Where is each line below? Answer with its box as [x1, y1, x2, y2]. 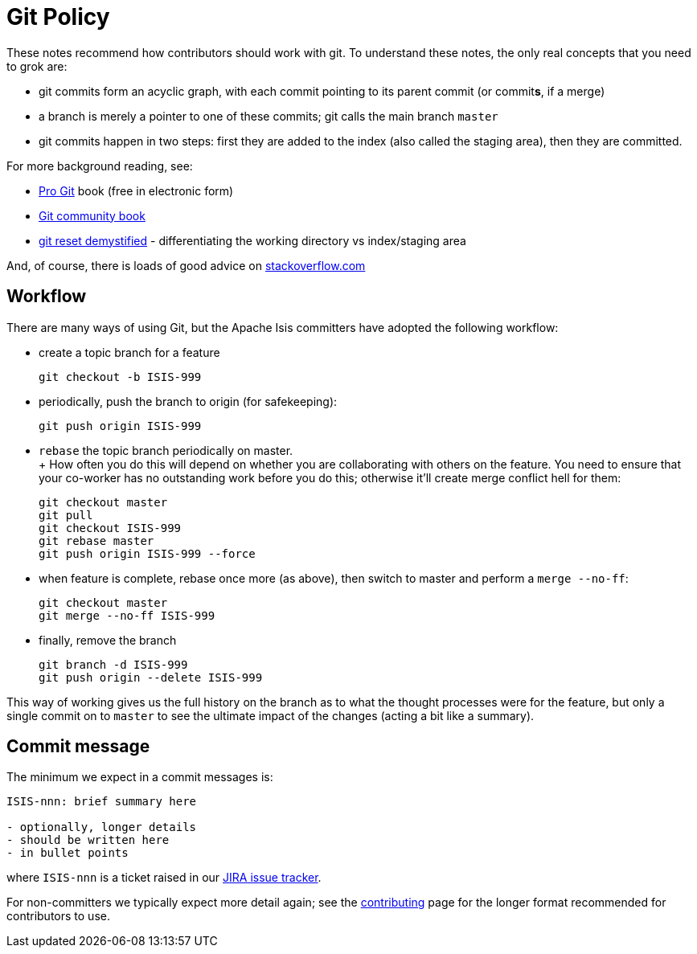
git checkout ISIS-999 [39, 521, 182, 534]
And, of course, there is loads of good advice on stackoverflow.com [6, 258, 366, 272]
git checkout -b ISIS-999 [39, 370, 202, 383]
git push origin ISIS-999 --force [39, 547, 256, 560]
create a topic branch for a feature [39, 345, 220, 359]
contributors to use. [6, 909, 110, 923]
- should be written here [6, 833, 170, 847]
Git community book [39, 208, 146, 223]
